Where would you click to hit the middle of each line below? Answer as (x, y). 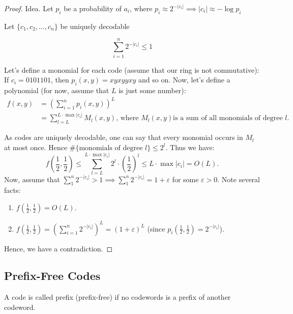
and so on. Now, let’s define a (184, 80)
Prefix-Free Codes (52, 276)
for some (185, 179)
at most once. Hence (36, 147)
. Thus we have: (190, 147)
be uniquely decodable (95, 26)
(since (156, 228)
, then (60, 80)
